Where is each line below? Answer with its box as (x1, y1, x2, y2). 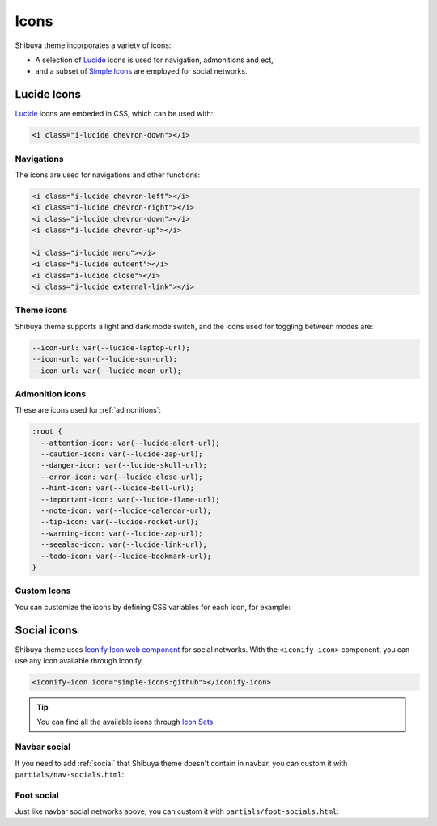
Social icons (15, 623, 78, 637)
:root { (32, 427, 62, 436)
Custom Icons (15, 585, 71, 596)
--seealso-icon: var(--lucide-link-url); (40, 540, 208, 549)
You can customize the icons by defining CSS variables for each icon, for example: (15, 602, 291, 612)
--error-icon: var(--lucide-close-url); (40, 472, 203, 481)
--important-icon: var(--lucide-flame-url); (40, 494, 220, 504)
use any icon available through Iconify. (15, 656, 144, 665)
